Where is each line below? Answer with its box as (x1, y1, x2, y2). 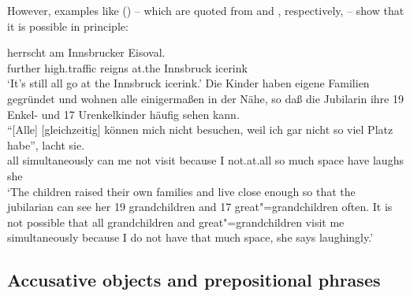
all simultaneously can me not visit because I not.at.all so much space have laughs (7, 152, 404, 168)
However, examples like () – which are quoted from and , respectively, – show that (7, 2, 404, 18)
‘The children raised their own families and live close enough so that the (7, 183, 356, 199)
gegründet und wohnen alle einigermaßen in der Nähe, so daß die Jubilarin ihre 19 (7, 90, 404, 106)
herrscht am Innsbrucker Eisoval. (7, 44, 166, 61)
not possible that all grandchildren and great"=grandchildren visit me (7, 213, 345, 230)
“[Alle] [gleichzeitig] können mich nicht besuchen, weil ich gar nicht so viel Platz (7, 121, 393, 138)
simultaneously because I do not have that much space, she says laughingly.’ (7, 229, 374, 246)
